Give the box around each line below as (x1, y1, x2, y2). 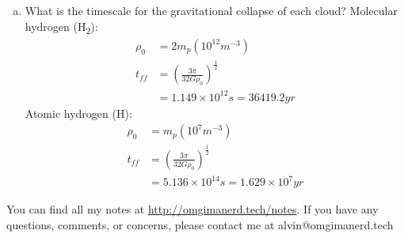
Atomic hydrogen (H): (25, 104, 132, 121)
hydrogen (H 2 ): (25, 17, 98, 36)
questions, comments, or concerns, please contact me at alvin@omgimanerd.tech (6, 216, 394, 232)
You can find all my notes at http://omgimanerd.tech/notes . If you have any (6, 201, 379, 217)
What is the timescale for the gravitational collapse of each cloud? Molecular (25, 2, 398, 18)
